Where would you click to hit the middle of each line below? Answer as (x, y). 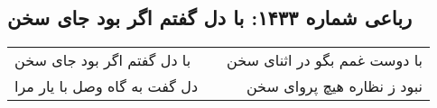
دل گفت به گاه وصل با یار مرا (107, 86)
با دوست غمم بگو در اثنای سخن (325, 60)
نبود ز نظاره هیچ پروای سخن (335, 86)
